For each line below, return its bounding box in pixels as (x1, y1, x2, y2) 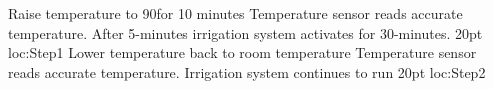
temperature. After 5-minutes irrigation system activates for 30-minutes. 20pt (8, 22, 483, 43)
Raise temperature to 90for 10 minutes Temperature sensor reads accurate (8, 3, 463, 23)
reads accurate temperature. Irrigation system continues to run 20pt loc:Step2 (8, 61, 486, 82)
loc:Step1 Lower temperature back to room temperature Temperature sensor (8, 42, 477, 63)
